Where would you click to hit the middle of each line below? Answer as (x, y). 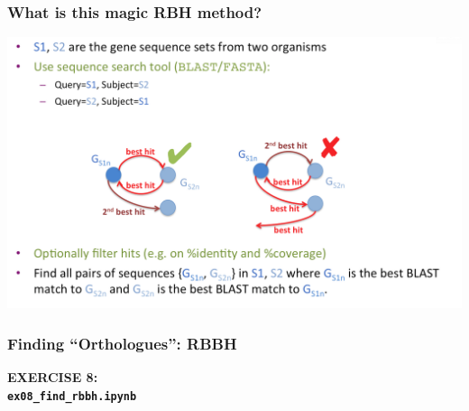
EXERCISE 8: (53, 377)
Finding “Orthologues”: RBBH (122, 343)
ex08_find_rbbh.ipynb (72, 396)
